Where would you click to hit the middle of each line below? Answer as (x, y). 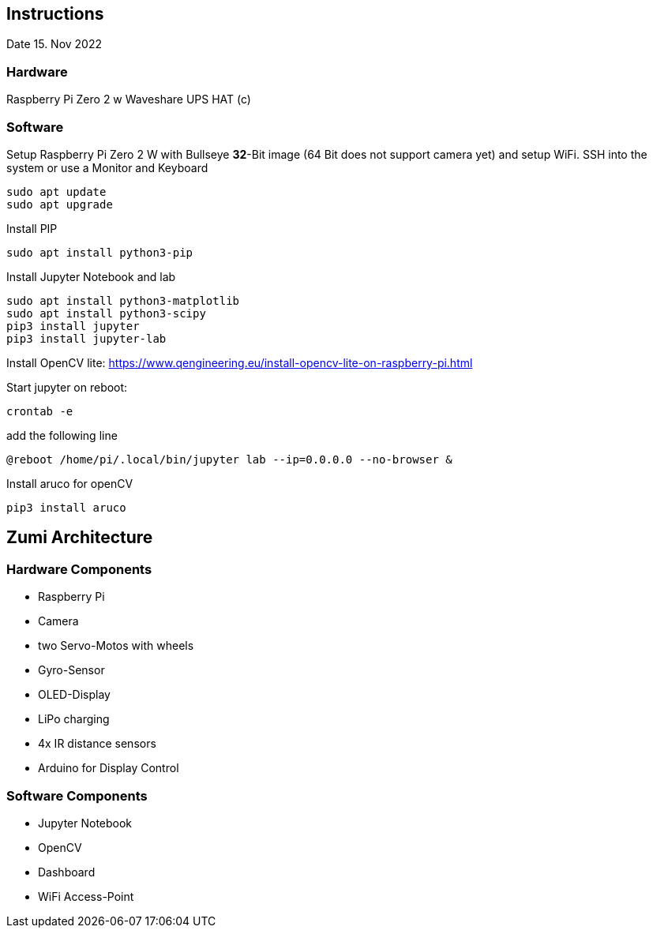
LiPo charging (74, 719)
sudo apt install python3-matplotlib (123, 300)
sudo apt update (56, 191)
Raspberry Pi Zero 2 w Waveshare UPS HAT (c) (129, 99)
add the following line (62, 435)
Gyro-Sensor (71, 670)
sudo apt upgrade (60, 204)
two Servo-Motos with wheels (116, 646)
